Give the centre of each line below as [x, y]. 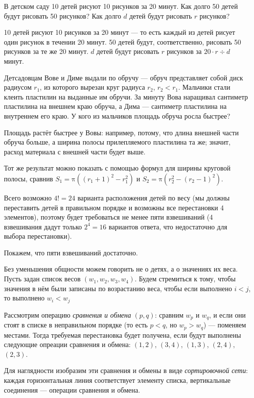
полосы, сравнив [29, 178]
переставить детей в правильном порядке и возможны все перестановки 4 [114, 207]
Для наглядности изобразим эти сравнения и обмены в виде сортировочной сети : [126, 370]
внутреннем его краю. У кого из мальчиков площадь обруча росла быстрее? [117, 115]
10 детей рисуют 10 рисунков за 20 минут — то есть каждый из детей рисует [120, 32]
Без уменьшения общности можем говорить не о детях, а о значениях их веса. [121, 269]
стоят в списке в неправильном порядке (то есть [76, 325]
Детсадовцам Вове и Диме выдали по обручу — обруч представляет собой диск [124, 77]
